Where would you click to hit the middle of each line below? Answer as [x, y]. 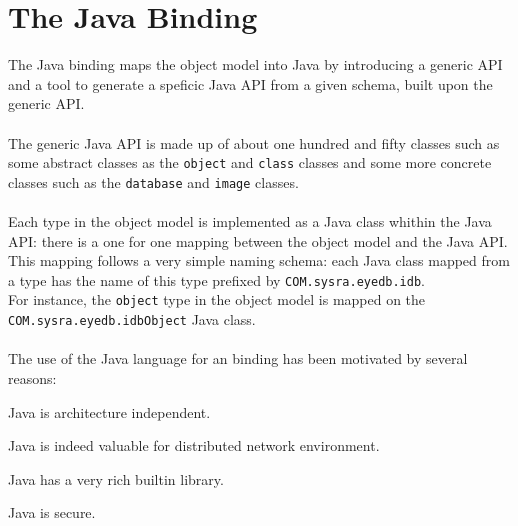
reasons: [32, 377]
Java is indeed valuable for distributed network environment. [194, 445]
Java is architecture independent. [109, 411]
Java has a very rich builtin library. [116, 478]
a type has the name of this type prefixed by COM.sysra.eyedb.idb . [217, 279]
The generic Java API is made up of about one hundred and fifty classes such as [254, 142]
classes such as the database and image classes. [153, 181]
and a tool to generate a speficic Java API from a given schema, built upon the [250, 83]
